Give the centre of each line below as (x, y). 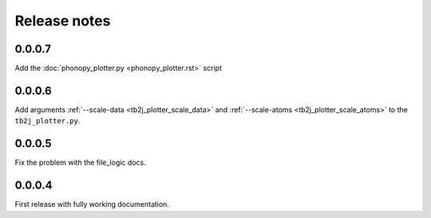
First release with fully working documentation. (92, 204)
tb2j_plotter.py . (47, 121)
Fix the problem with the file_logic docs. (81, 162)
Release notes (63, 21)
